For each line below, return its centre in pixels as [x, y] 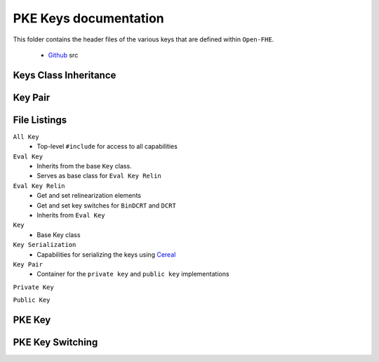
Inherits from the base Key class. [85, 166]
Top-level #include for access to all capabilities [107, 147]
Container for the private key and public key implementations [133, 274]
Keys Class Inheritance [65, 75]
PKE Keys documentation [88, 18]
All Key [26, 136]
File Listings [40, 120]
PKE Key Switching [55, 342]
